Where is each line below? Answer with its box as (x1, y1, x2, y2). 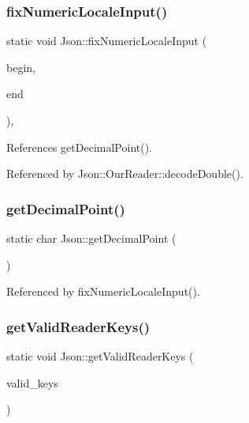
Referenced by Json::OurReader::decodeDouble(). (6, 165, 243, 182)
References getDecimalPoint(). (6, 138, 153, 155)
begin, (6, 59, 35, 75)
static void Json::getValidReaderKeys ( (6, 348, 194, 364)
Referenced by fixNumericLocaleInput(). (6, 283, 200, 300)
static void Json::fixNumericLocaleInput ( (6, 32, 207, 49)
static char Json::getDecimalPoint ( (6, 230, 177, 246)
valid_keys (6, 374, 58, 391)
